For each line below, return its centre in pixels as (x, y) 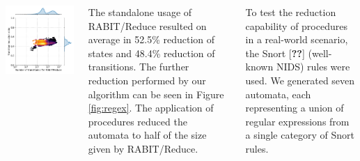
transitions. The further (139, 67)
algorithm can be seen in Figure (156, 94)
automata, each (278, 94)
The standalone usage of (140, 12)
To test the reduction (291, 12)
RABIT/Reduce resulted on (147, 25)
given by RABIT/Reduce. (143, 148)
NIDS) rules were (313, 67)
